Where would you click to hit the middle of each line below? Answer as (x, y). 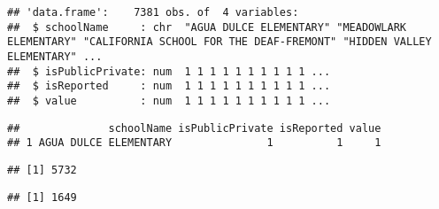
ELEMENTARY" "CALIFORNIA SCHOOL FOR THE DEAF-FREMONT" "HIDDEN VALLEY (219, 42)
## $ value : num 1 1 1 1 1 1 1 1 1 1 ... (169, 101)
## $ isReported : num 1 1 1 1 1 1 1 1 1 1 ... (169, 86)
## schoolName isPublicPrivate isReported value (194, 128)
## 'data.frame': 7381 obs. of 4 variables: (153, 12)
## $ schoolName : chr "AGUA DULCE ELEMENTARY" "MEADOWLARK (207, 27)
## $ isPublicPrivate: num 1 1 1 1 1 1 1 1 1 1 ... (169, 71)
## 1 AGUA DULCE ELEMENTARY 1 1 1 (194, 143)
